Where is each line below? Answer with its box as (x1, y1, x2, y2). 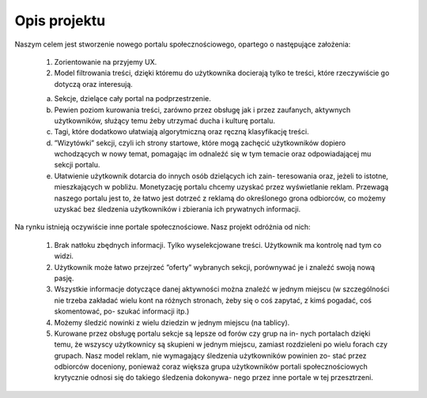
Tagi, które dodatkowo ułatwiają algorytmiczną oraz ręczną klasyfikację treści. (54, 127, 309, 137)
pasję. (54, 273, 74, 283)
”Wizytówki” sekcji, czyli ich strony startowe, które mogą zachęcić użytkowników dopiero (54, 138, 346, 148)
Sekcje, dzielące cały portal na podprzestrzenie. (54, 94, 211, 103)
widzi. (54, 251, 74, 261)
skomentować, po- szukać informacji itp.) (54, 306, 190, 316)
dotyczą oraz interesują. (54, 79, 134, 88)
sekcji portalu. (54, 160, 100, 170)
